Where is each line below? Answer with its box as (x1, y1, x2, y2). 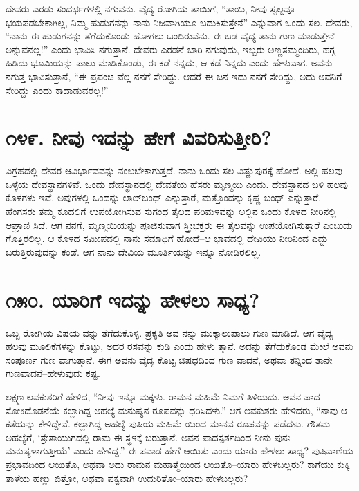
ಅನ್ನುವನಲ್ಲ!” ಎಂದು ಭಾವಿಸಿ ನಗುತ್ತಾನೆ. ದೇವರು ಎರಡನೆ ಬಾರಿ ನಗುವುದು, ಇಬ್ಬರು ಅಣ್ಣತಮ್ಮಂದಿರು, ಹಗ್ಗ (6, 41, 335, 56)
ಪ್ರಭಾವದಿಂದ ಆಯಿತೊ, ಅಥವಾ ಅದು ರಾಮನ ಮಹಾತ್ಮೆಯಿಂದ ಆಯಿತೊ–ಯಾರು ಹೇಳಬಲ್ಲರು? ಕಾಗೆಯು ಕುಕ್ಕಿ (6, 456, 350, 471)
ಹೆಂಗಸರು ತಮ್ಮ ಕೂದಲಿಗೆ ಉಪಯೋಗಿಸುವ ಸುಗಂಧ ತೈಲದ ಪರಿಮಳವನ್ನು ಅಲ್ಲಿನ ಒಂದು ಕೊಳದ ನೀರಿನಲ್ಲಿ (6, 204, 336, 219)
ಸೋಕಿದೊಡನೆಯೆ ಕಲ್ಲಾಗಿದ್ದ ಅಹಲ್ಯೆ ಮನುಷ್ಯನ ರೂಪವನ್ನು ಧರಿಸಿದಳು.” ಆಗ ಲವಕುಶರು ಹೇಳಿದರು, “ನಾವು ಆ (6, 402, 347, 417)
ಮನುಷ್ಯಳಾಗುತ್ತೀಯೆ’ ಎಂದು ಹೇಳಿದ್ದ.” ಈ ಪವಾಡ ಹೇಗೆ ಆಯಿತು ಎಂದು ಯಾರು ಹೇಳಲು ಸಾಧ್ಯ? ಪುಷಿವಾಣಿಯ (6, 443, 353, 458)
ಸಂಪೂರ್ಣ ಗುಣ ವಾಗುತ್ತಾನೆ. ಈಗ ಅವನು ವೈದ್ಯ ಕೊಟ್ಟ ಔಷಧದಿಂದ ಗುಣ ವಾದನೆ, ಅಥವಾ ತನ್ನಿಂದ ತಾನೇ (6, 352, 333, 367)
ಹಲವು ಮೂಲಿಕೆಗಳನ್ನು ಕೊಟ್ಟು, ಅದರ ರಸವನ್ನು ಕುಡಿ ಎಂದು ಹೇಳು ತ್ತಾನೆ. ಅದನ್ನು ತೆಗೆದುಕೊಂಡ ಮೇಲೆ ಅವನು (6, 339, 353, 353)
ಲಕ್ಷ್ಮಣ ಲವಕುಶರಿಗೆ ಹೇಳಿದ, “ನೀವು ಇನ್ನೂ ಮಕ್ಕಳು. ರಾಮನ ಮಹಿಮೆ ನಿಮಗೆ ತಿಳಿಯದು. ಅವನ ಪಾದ (6, 389, 320, 403)
